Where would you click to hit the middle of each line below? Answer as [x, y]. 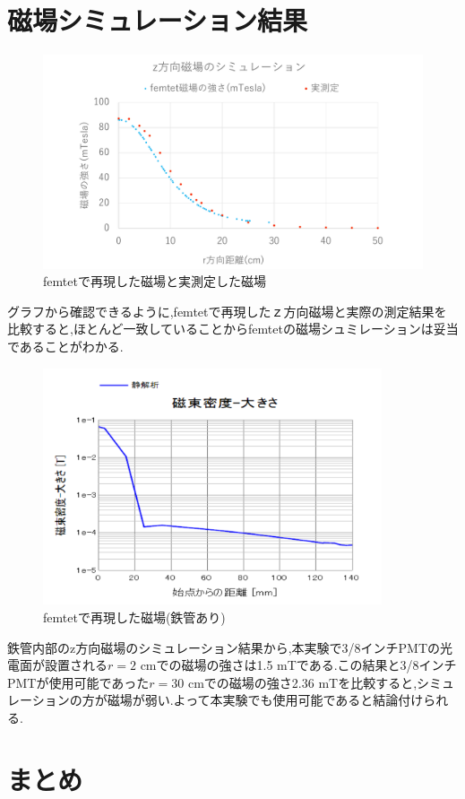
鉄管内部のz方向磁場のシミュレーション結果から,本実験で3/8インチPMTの [224, 647]
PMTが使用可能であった [78, 682]
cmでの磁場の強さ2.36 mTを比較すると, [302, 682]
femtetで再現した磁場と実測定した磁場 [155, 281]
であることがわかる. [65, 346]
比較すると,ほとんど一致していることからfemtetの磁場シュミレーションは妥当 [233, 329]
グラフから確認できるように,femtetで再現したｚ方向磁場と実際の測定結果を [227, 311]
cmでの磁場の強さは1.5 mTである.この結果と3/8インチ [298, 665]
